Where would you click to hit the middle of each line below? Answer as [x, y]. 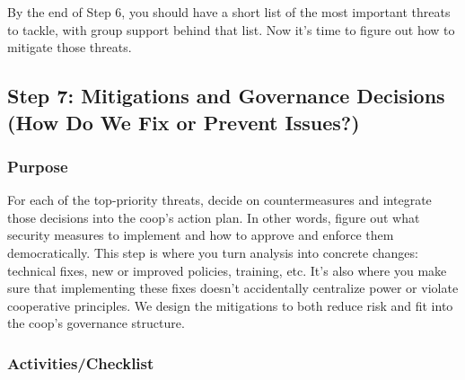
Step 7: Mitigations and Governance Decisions [226, 96]
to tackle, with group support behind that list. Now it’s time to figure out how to [231, 29]
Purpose [38, 166]
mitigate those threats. [70, 47]
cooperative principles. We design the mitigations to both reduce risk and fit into [230, 305]
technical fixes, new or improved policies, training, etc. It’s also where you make [227, 270]
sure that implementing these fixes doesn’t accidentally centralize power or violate [233, 288]
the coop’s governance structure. [96, 323]
